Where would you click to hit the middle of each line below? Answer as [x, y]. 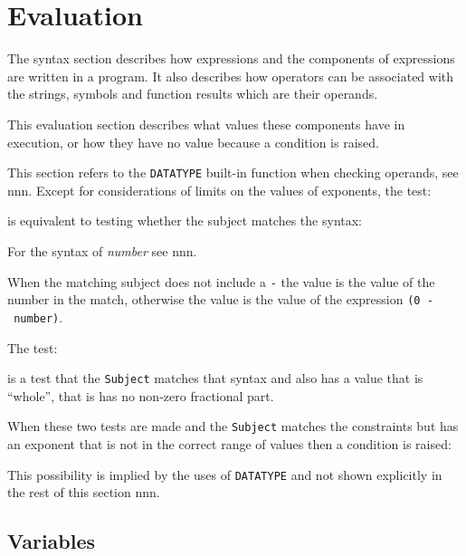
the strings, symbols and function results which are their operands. [193, 94]
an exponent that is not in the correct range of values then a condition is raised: [229, 444]
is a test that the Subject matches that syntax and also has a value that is [215, 378]
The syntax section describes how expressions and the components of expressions [231, 58]
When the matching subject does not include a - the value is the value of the [221, 281]
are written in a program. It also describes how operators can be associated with [231, 76]
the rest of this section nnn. [84, 492]
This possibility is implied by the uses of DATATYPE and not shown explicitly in [225, 474]
